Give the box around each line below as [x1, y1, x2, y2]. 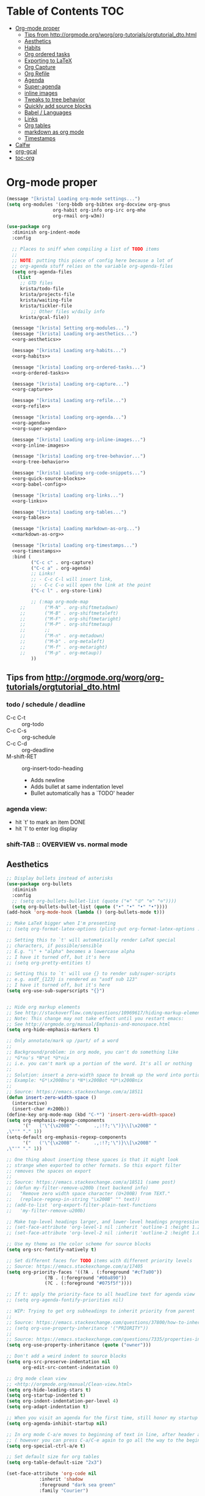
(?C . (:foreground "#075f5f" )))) [45, 1280, 132, 1287]
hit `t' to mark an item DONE [15, 819, 86, 826]
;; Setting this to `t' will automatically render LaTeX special [6, 937, 176, 943]
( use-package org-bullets [6, 881, 72, 887]
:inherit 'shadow [38, 1476, 84, 1483]
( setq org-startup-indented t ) [6, 1392, 86, 1398]
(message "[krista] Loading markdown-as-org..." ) [12, 526, 140, 532]
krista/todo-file [20, 286, 64, 292]
